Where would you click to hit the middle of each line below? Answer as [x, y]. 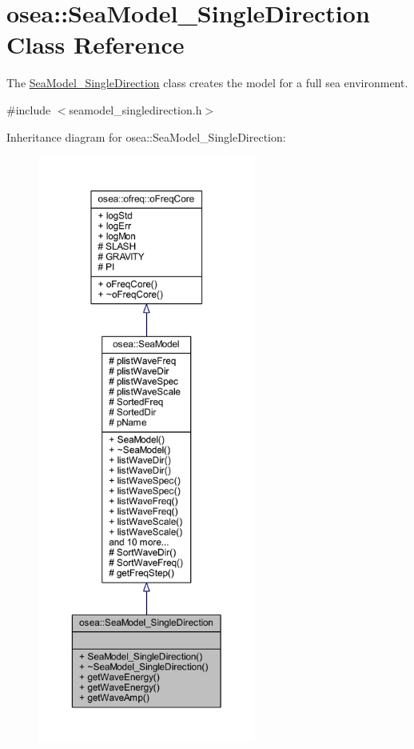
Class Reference [96, 44]
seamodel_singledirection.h [135, 109]
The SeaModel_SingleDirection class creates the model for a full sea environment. [207, 83]
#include [29, 109]
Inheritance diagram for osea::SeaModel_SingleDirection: [146, 136]
